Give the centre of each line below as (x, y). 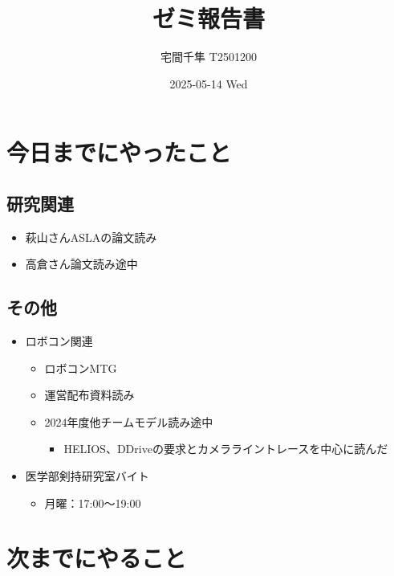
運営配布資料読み (89, 395)
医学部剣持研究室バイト (87, 476)
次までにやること (97, 558)
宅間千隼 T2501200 (209, 57)
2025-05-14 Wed (209, 83)
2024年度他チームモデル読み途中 (129, 421)
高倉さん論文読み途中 (81, 264)
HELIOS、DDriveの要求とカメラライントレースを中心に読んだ (226, 449)
